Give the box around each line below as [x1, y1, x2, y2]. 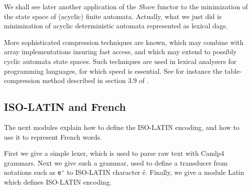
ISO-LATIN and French [4, 99, 126, 114]
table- [224, 65, 242, 76]
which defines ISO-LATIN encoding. [4, 176, 112, 187]
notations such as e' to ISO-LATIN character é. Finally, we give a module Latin [4, 167, 244, 177]
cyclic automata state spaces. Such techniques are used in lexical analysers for [4, 56, 236, 66]
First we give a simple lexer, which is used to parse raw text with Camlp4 [4, 148, 224, 158]
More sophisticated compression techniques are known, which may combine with [4, 37, 244, 47]
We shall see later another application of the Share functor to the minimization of [4, 1, 248, 11]
